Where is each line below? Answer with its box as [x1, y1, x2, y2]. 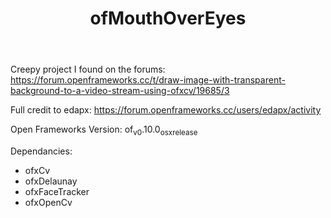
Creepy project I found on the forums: [10, 63, 166, 76]
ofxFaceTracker [24, 185, 90, 197]
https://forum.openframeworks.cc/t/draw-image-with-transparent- [10, 74, 286, 86]
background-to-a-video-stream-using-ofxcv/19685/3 [10, 85, 230, 97]
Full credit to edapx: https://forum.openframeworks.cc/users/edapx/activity [10, 104, 322, 116]
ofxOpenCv [24, 196, 73, 208]
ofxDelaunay [24, 175, 78, 187]
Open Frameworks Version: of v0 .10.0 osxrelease [10, 123, 198, 137]
